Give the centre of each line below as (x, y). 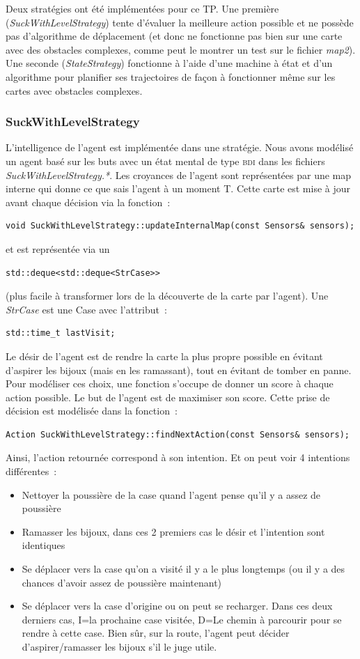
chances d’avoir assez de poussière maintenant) (122, 582)
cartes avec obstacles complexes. (74, 90)
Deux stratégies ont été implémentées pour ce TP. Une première (142, 8)
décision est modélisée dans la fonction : (92, 411)
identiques (44, 545)
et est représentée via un (58, 248)
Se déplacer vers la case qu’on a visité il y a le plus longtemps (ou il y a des (183, 569)
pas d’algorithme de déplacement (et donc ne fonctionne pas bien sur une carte (174, 36)
